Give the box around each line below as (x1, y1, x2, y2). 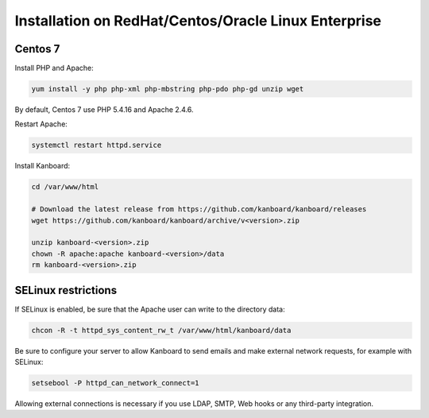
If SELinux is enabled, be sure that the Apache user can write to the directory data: (14, 304, 285, 314)
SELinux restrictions (14, 283, 118, 297)
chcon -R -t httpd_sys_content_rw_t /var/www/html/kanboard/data (31, 326, 292, 335)
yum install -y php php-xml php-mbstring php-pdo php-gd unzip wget (31, 84, 304, 94)
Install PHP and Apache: (14, 64, 95, 73)
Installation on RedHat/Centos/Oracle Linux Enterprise (14, 12, 381, 29)
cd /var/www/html (31, 183, 99, 192)
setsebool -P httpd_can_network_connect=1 (31, 378, 199, 387)
